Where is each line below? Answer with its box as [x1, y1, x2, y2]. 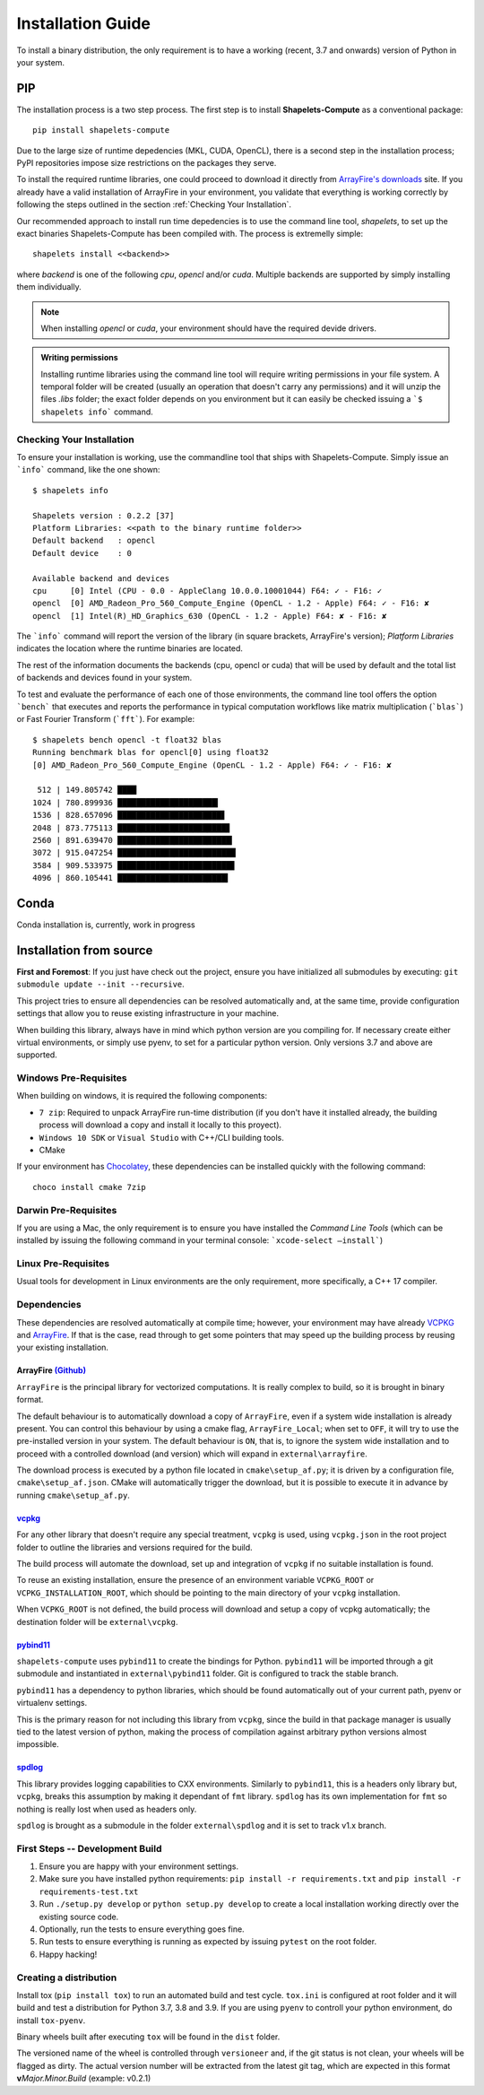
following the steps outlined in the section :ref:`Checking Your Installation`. [16, 199, 291, 210]
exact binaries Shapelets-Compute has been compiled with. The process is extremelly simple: [16, 228, 363, 239]
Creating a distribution [16, 1971, 117, 1984]
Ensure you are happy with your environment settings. [39, 1861, 239, 1872]
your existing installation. [16, 1342, 109, 1353]
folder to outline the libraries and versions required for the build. [16, 1542, 253, 1552]
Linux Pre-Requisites [16, 1257, 110, 1270]
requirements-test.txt [39, 1886, 139, 1897]
